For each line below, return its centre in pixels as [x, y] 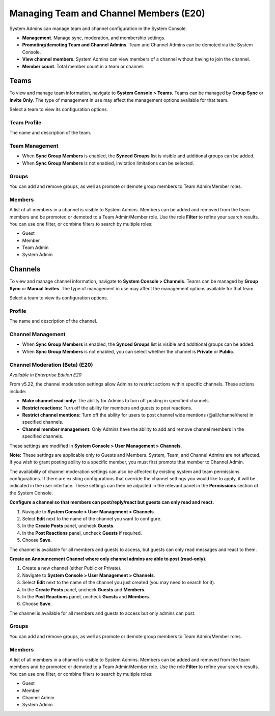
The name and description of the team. [50, 133]
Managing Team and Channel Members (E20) [107, 13]
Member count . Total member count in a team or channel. [83, 66]
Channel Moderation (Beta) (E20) [51, 365]
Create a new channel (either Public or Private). [72, 568]
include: [18, 391]
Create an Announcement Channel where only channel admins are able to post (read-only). [108, 559]
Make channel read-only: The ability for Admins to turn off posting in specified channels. [116, 401]
